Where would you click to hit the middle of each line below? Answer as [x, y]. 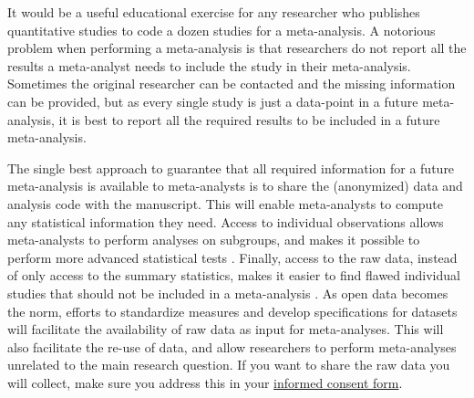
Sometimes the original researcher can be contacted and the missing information [232, 84]
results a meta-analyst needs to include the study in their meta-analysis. [209, 65]
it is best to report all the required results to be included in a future [249, 119]
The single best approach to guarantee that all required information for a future [231, 168]
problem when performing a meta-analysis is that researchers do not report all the [237, 48]
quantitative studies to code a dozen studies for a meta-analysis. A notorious [222, 30]
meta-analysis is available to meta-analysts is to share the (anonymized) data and [235, 186]
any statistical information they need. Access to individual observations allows [226, 221]
